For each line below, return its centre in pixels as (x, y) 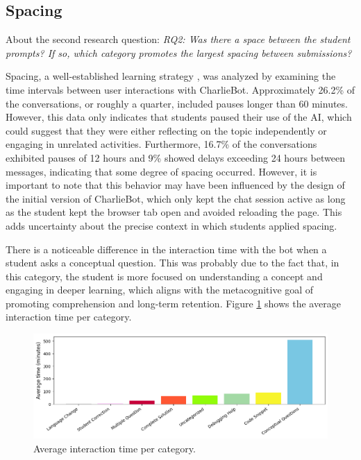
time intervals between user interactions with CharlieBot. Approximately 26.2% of (180, 89)
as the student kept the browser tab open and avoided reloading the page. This (174, 212)
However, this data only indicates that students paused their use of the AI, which (179, 117)
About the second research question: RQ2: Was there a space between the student (178, 39)
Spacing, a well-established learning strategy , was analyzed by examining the (171, 76)
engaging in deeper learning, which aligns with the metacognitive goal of (160, 290)
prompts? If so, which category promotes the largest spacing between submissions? (179, 52)
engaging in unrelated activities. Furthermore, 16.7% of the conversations (161, 144)
